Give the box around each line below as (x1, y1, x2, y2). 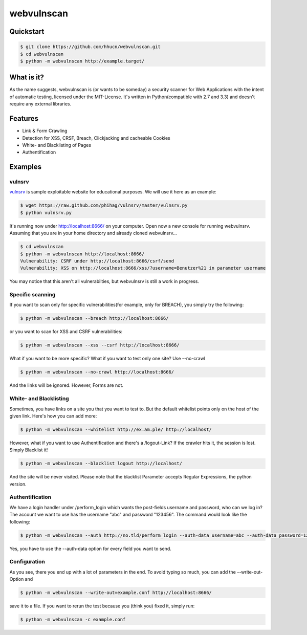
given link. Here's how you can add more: (9, 412, 97, 419)
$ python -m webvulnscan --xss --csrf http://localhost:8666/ (20, 342, 180, 348)
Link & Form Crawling (22, 128, 68, 134)
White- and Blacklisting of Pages (22, 142, 92, 148)
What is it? (9, 73, 45, 82)
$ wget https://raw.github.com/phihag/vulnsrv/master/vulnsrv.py (20, 203, 188, 208)
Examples (9, 163, 42, 171)
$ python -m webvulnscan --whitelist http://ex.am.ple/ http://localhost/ (20, 426, 212, 432)
